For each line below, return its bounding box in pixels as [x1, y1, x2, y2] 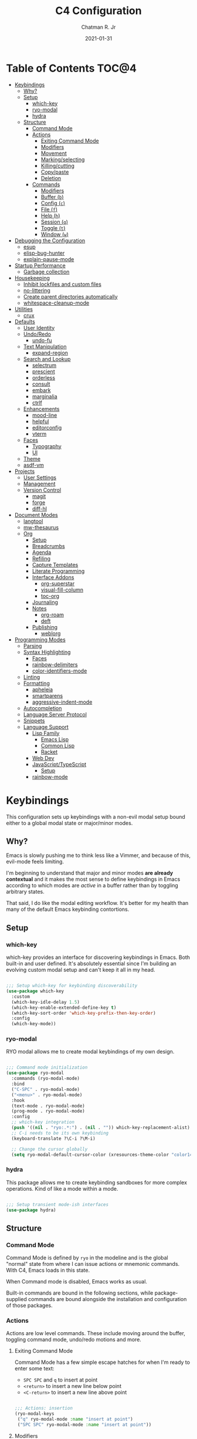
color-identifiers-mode [32, 667, 87, 674]
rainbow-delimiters [32, 661, 78, 668]
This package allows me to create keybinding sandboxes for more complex [6, 1178, 188, 1186]
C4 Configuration [55, 4, 142, 18]
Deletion [40, 174, 62, 181]
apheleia [32, 685, 53, 693]
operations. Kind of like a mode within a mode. [6, 1185, 118, 1192]
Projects [14, 468, 35, 475]
